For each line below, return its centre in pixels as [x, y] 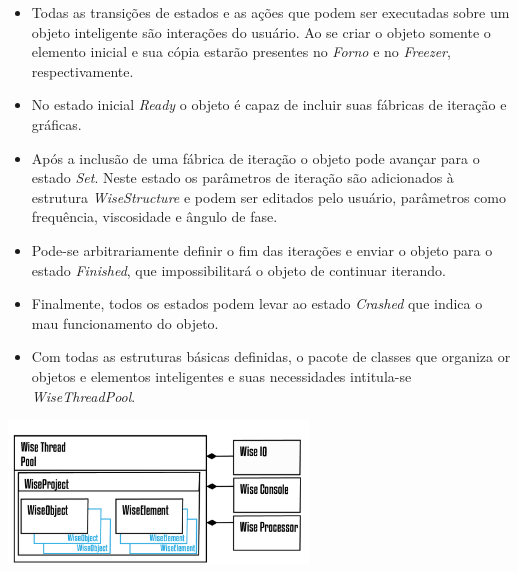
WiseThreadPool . [83, 395]
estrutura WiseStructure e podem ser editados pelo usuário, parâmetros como [268, 196]
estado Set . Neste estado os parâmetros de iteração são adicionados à [242, 177]
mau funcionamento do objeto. [125, 322]
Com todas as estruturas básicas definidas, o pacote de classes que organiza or [271, 356]
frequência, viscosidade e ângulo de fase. [154, 216]
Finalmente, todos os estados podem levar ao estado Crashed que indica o [257, 303]
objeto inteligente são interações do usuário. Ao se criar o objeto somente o [261, 31]
